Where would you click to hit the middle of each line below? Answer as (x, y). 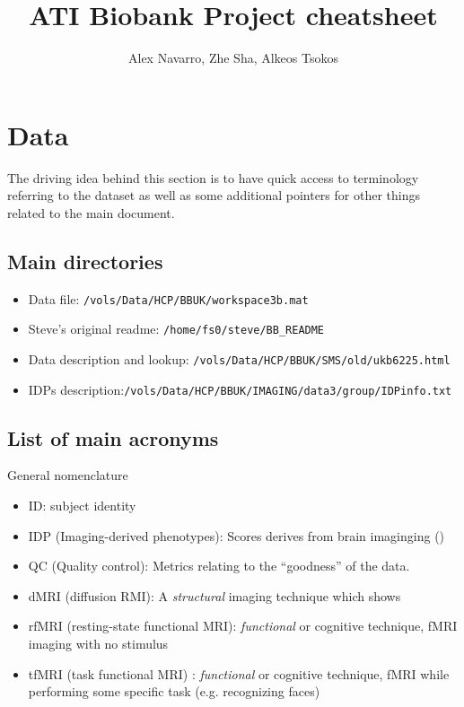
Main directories (85, 261)
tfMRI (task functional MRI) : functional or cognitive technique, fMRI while (239, 673)
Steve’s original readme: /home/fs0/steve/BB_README (176, 329)
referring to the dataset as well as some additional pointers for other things (214, 195)
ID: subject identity (82, 506)
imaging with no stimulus (98, 644)
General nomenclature (68, 475)
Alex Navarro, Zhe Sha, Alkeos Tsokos (233, 58)
